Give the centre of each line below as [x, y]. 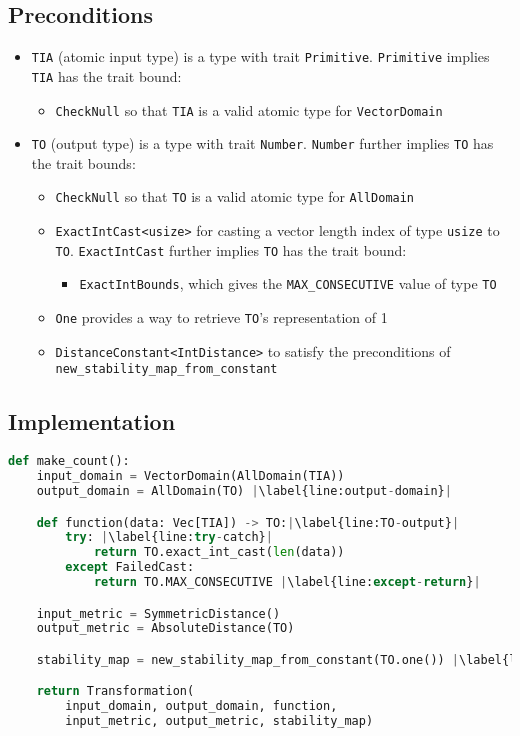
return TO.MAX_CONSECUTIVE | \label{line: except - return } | [287, 582]
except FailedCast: [130, 567]
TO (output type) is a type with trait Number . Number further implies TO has [262, 143]
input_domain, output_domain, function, [201, 706]
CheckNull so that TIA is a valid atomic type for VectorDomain [249, 109]
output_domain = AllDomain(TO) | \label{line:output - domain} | [244, 490]
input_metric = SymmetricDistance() [158, 613]
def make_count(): [69, 461]
